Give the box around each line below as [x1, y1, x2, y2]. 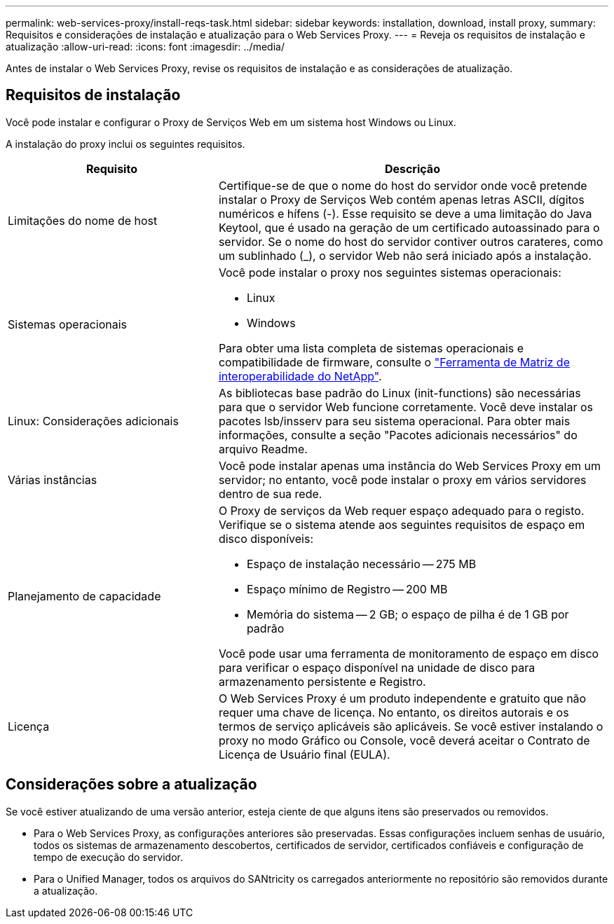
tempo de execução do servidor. [34, 850, 183, 863]
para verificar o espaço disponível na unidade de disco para [218, 660, 535, 675]
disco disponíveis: [218, 531, 314, 546]
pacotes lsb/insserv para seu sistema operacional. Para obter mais [218, 413, 571, 428]
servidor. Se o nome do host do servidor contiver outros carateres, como [218, 234, 603, 249]
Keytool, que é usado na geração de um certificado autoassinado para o [218, 220, 600, 235]
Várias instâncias [8, 472, 97, 487]
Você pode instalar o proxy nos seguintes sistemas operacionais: [218, 265, 561, 280]
